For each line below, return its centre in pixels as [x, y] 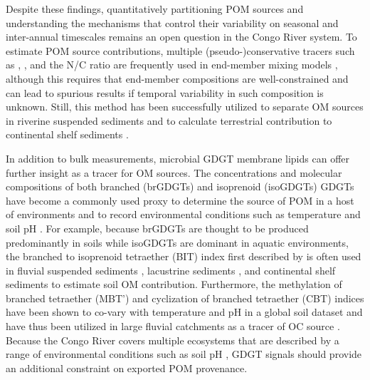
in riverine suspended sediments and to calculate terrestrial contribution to [169, 120]
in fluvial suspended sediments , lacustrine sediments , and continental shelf [171, 270]
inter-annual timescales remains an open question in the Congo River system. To [181, 37]
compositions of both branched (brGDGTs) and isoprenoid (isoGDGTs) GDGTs [180, 186]
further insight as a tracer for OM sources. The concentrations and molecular [174, 172]
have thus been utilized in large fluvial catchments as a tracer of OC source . [173, 326]
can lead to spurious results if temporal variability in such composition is [165, 92]
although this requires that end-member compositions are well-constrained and [177, 78]
